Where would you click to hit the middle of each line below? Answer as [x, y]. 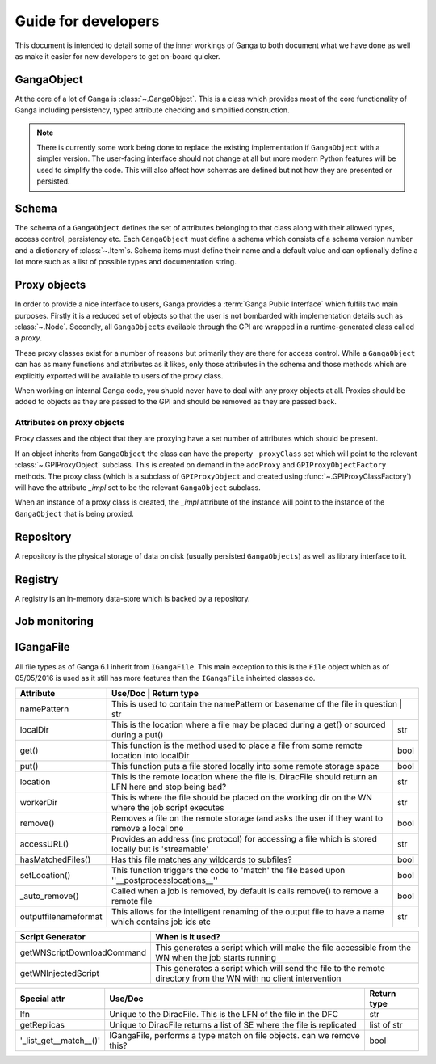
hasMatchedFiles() [55, 859]
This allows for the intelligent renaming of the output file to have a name [248, 912]
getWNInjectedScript [60, 973]
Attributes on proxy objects [70, 423]
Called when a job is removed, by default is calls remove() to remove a [245, 891]
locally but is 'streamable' [160, 849]
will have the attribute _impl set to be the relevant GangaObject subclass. [138, 488]
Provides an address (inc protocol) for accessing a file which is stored [244, 839]
